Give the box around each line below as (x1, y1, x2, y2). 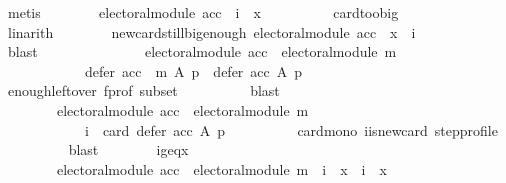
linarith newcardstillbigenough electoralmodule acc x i (7, 21, 416, 42)
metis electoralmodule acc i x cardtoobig (7, 2, 399, 22)
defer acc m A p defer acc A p (84, 60, 303, 81)
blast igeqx (68, 139, 189, 160)
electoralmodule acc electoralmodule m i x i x (56, 158, 387, 179)
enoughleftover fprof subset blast (7, 80, 280, 101)
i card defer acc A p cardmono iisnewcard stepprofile (84, 119, 498, 140)
